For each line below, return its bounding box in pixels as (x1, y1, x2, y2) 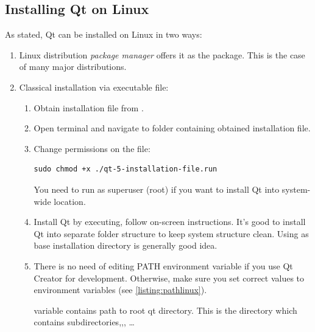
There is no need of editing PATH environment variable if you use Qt (34, 259, 293, 272)
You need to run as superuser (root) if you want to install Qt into (34, 182, 280, 195)
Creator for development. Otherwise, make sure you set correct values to (34, 271, 305, 284)
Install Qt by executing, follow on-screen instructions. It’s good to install (34, 215, 306, 228)
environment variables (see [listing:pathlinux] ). (34, 283, 207, 296)
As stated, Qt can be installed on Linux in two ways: (5, 28, 202, 41)
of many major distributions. (19, 60, 127, 73)
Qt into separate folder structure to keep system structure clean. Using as (34, 227, 309, 240)
